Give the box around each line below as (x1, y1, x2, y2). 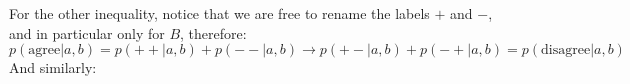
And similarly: (9, 57, 97, 78)
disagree (541, 43, 591, 58)
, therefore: (180, 22, 247, 43)
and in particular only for (9, 22, 165, 43)
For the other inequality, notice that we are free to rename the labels (9, 3, 430, 23)
